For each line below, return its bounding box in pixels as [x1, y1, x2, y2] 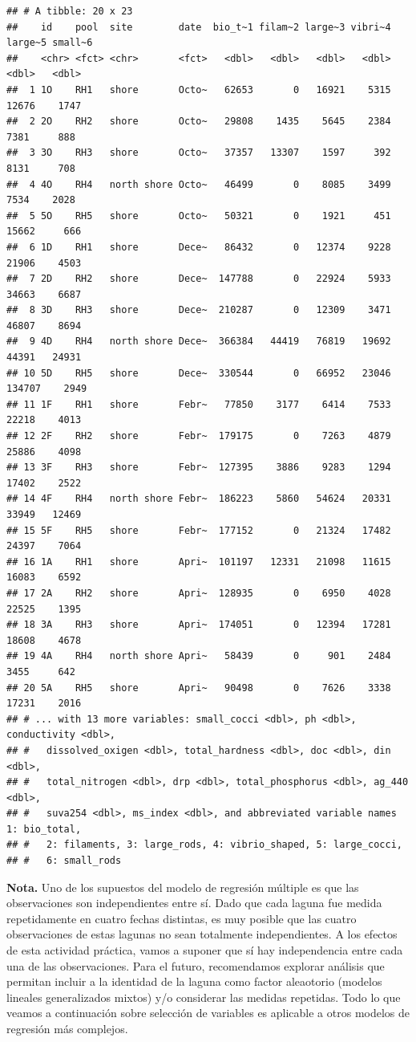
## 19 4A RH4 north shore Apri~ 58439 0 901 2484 [6, 650, 391, 662]
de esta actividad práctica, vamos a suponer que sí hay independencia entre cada [6, 942, 403, 959]
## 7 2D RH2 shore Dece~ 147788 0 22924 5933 [6, 273, 391, 285]
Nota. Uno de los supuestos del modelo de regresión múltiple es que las [6, 878, 359, 895]
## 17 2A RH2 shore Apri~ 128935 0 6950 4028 [6, 587, 391, 599]
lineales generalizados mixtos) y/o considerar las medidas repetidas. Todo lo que [6, 988, 401, 1005]
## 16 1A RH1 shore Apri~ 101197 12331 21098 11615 [6, 556, 391, 568]
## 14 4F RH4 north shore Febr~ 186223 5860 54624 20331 [6, 493, 391, 505]
